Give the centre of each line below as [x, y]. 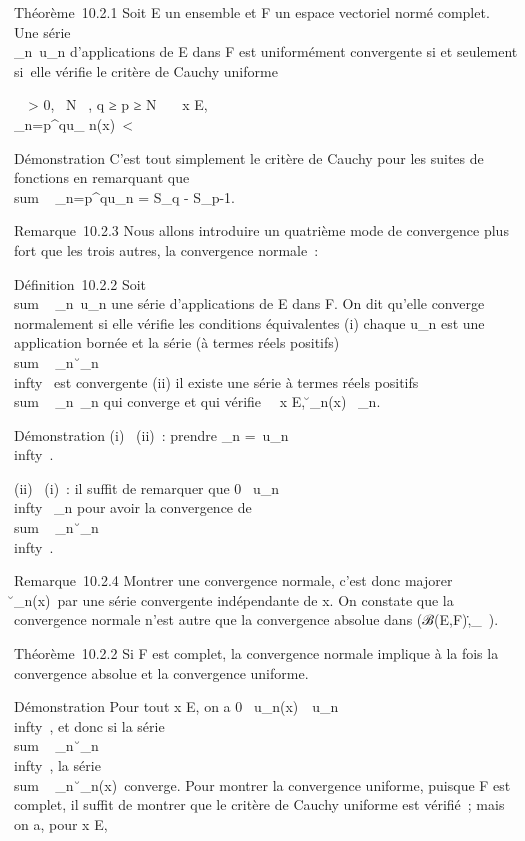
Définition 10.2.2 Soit [80, 283]
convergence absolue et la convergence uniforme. [161, 672]
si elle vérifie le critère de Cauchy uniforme [146, 70]
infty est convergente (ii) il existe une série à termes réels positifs [216, 381]
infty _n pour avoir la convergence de [133, 507]
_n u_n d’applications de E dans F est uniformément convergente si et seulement [266, 51]
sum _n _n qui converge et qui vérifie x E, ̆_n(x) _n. [197, 401]
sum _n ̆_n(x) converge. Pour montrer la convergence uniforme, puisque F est [262, 784]
